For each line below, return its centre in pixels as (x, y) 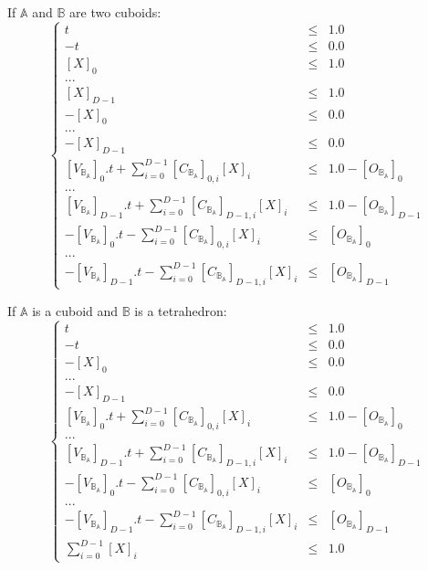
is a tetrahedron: (181, 310)
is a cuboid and (75, 310)
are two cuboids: (115, 12)
